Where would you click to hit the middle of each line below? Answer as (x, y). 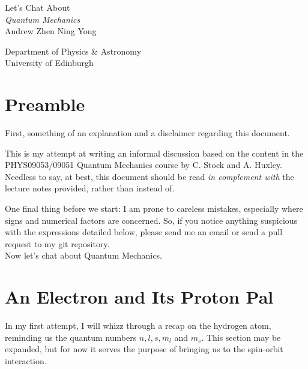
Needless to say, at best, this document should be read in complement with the (149, 176)
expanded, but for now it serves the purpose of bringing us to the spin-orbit (144, 349)
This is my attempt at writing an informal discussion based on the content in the (154, 153)
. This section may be (241, 337)
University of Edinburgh (49, 63)
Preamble (45, 104)
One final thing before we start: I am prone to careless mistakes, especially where (154, 208)
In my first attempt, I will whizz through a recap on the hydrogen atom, (138, 325)
